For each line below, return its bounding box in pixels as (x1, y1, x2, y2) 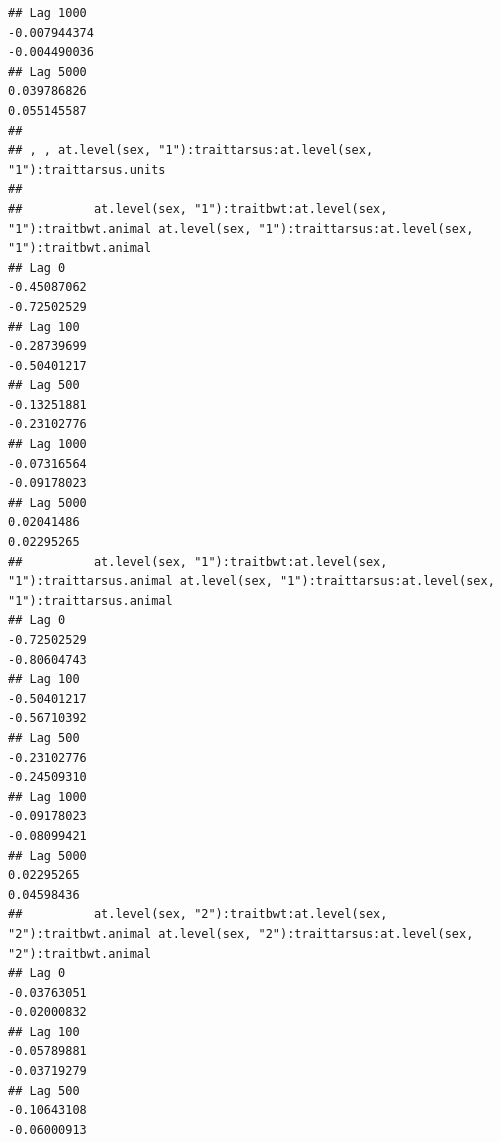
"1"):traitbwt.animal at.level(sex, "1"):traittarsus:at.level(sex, (8, 221, 474, 236)
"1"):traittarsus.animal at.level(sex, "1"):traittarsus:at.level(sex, (8, 574, 495, 589)
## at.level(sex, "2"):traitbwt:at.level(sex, (8, 907, 388, 922)
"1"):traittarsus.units (8, 162, 166, 177)
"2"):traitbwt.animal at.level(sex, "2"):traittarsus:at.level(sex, (8, 926, 474, 941)
